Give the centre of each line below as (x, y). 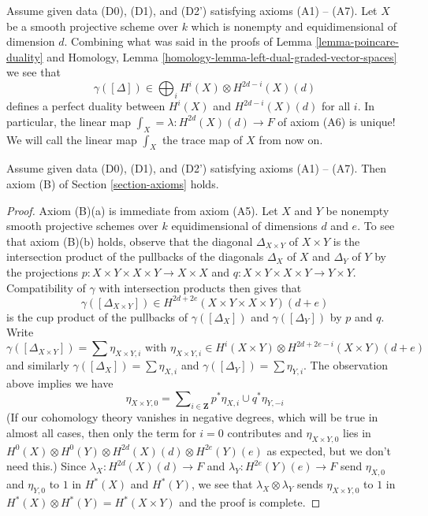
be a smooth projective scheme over (92, 26)
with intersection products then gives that (200, 287)
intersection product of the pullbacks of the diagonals (135, 256)
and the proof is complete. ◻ (250, 502)
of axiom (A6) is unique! (337, 121)
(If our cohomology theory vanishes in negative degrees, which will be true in (192, 417)
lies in (357, 433)
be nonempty (357, 210)
